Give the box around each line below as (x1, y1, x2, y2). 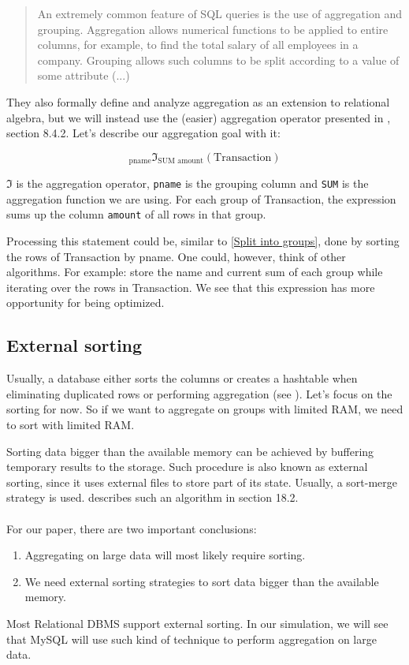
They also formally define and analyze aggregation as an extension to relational (6, 93, 390, 110)
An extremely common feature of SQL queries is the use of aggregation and (37, 6, 402, 21)
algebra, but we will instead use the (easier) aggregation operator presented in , (6, 109, 391, 125)
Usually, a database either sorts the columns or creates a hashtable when (6, 370, 358, 387)
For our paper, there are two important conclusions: (6, 520, 257, 536)
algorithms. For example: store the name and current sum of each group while (6, 263, 383, 280)
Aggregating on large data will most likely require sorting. (24, 547, 306, 563)
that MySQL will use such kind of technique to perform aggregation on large (6, 630, 377, 647)
